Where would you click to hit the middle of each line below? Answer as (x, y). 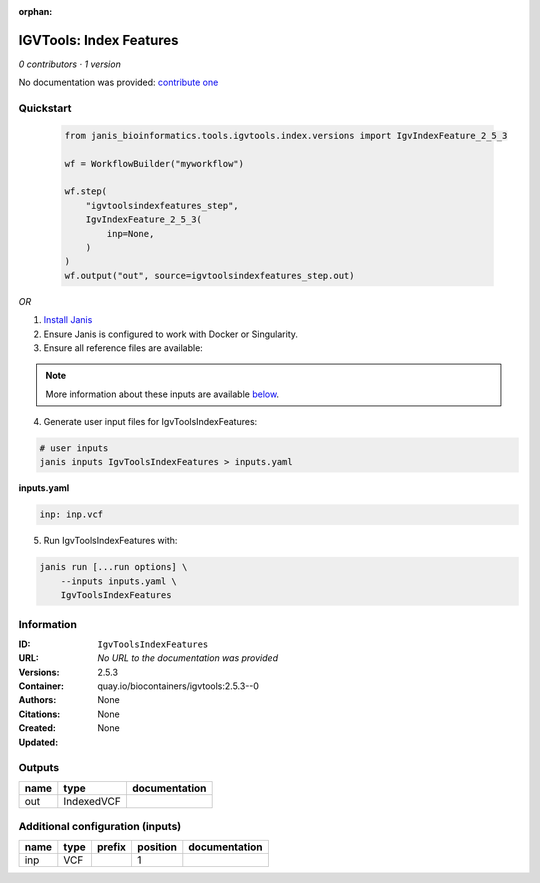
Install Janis (68, 320)
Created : (37, 728)
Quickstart (45, 108)
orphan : (35, 11)
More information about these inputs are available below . (162, 394)
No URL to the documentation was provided (188, 658)
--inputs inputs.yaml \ (118, 581)
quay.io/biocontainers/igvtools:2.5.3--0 (178, 686)
